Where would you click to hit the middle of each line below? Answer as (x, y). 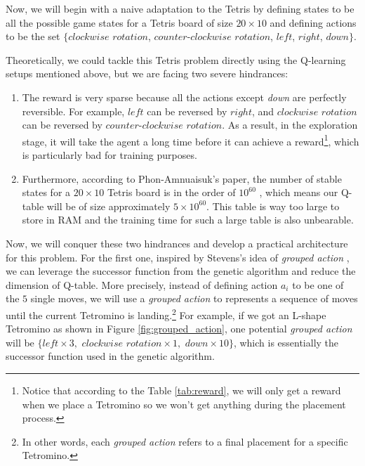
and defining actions (313, 22)
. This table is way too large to (273, 206)
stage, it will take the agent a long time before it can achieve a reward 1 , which (191, 140)
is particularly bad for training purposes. (109, 155)
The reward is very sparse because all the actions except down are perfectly (184, 97)
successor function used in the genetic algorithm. (110, 356)
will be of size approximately (108, 206)
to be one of (318, 284)
